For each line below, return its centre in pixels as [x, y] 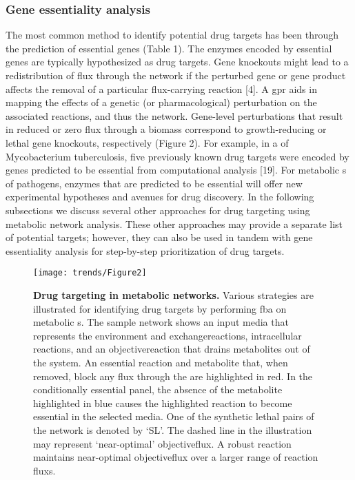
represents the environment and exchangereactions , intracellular [168, 335]
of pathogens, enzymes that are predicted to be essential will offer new [154, 183]
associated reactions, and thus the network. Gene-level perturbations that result [174, 115]
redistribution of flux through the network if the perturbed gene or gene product [176, 75]
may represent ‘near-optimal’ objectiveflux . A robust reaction [162, 443]
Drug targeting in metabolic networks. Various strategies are [173, 294]
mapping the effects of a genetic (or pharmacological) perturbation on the [161, 102]
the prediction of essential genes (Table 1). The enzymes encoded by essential [169, 48]
